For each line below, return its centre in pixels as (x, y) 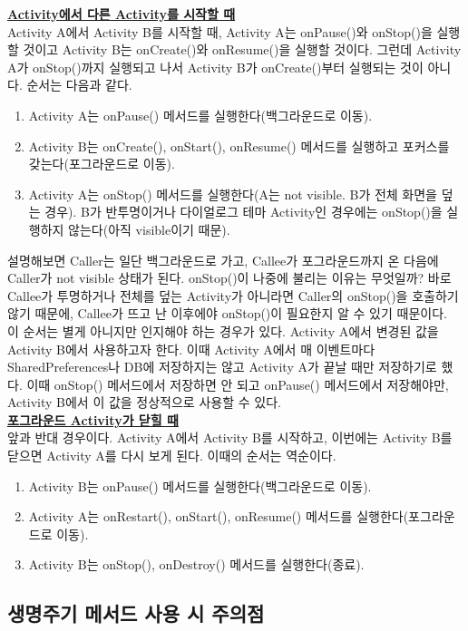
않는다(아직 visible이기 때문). (149, 229)
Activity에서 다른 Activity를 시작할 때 (122, 14)
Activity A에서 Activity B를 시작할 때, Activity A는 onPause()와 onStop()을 (220, 31)
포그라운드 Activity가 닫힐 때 (93, 419)
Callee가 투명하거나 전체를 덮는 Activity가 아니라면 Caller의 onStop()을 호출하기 (233, 295)
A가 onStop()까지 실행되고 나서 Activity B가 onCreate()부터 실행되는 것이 (215, 67)
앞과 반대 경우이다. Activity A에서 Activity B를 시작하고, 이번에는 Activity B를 (230, 437)
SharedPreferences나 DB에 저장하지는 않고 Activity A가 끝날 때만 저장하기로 (222, 367)
